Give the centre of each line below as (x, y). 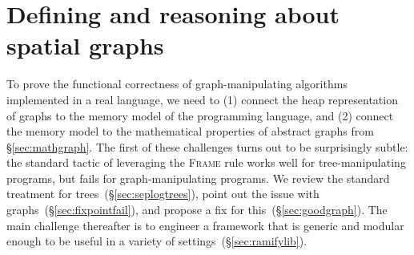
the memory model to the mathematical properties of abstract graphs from (190, 131)
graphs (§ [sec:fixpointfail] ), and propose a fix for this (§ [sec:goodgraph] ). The (197, 210)
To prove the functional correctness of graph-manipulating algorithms (177, 84)
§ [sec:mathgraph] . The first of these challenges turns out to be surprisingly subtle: (207, 146)
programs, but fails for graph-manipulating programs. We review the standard (198, 178)
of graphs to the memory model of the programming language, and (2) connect (200, 115)
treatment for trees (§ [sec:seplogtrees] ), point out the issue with (163, 194)
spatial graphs (85, 45)
